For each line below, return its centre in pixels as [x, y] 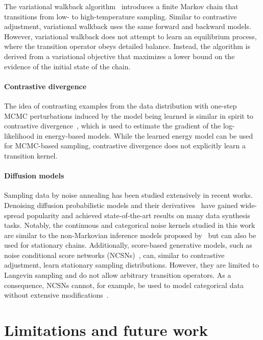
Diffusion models [34, 176]
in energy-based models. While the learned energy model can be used [145, 135]
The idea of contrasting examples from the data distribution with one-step [121, 105]
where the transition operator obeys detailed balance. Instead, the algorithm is [127, 46]
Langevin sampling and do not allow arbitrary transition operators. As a [118, 275]
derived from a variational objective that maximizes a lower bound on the [119, 56]
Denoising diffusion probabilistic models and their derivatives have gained [121, 205]
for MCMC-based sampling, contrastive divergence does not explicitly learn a [125, 146]
